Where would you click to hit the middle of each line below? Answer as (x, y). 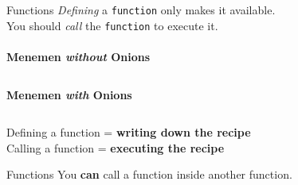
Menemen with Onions (69, 94)
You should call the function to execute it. (112, 25)
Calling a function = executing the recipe (116, 147)
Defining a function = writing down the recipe (129, 132)
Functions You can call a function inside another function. (149, 174)
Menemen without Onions (78, 56)
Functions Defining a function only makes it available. (141, 10)
